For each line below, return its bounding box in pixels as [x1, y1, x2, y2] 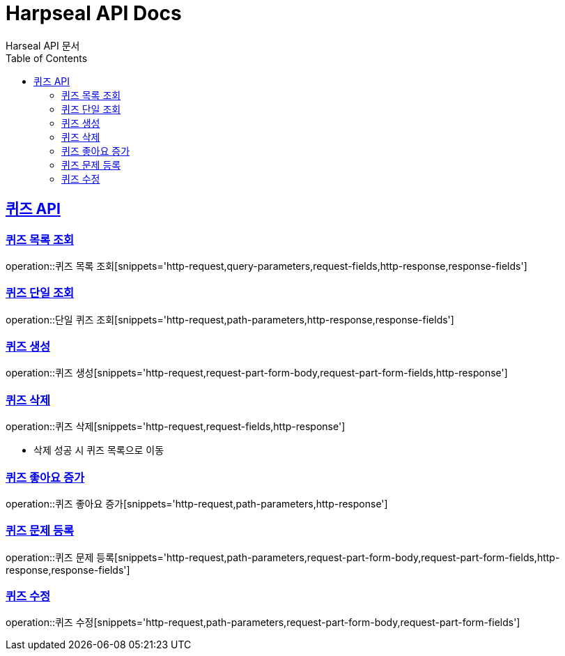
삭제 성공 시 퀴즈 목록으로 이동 [33, 444, 164, 457]
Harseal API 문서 [6, 39, 80, 52]
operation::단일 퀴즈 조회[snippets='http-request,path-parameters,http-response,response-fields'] [6, 313, 454, 326]
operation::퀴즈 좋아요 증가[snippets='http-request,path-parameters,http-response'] [6, 497, 388, 510]
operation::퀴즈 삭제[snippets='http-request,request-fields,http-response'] [6, 420, 346, 433]
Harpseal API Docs [6, 1, 182, 25]
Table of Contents [6, 52, 88, 64]
